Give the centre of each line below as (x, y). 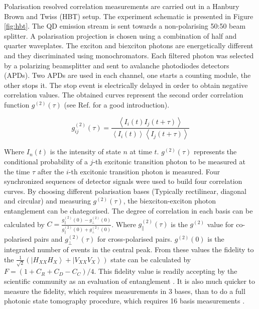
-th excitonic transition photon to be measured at (169, 161)
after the (51, 171)
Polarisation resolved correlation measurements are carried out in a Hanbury (122, 6)
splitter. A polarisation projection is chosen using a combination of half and (120, 35)
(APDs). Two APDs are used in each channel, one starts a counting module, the (127, 75)
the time (17, 171)
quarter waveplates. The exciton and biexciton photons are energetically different (129, 45)
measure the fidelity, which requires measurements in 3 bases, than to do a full (125, 291)
